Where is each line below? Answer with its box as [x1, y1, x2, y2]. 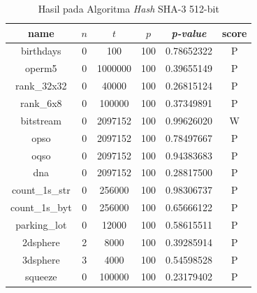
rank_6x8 [20, 95, 62, 110]
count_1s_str [11, 183, 71, 197]
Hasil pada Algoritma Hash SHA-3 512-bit [38, 1, 219, 15]
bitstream [20, 113, 62, 127]
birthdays [20, 43, 61, 58]
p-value [171, 25, 207, 40]
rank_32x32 [15, 78, 67, 93]
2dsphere [22, 234, 60, 249]
